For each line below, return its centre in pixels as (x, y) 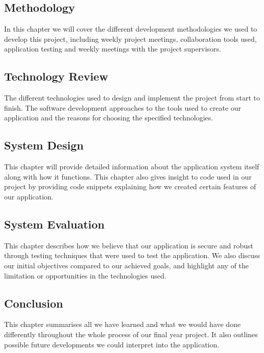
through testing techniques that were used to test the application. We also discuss (132, 255)
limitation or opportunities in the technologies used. (85, 275)
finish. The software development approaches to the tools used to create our (123, 107)
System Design (44, 145)
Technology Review (56, 76)
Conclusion (34, 303)
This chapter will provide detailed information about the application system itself (132, 167)
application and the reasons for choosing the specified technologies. (109, 118)
